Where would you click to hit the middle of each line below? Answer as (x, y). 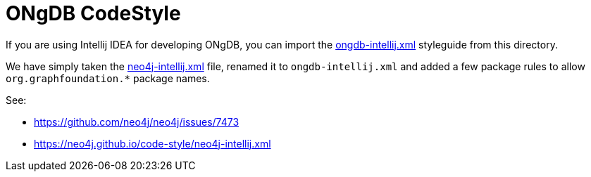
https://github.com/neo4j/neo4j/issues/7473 (137, 122)
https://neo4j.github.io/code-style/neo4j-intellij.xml (153, 143)
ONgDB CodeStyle (93, 13)
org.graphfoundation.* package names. (108, 78)
